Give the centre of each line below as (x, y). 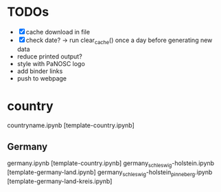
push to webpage (42, 78)
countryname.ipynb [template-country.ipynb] (71, 125)
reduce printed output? (49, 56)
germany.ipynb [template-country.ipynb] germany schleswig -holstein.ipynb (111, 164)
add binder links (40, 71)
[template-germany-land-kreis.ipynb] (60, 181)
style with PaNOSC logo (51, 63)
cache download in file (58, 32)
